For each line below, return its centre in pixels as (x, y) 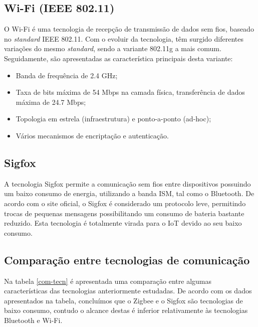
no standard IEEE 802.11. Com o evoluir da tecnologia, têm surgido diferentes (124, 38)
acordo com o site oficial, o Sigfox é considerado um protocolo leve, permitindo (125, 203)
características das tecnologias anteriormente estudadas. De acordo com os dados (128, 291)
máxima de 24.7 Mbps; (51, 102)
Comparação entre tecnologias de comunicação (127, 260)
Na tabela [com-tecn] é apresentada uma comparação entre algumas (108, 281)
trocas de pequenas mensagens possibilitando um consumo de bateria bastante (124, 213)
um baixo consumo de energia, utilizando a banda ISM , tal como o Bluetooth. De (129, 193)
